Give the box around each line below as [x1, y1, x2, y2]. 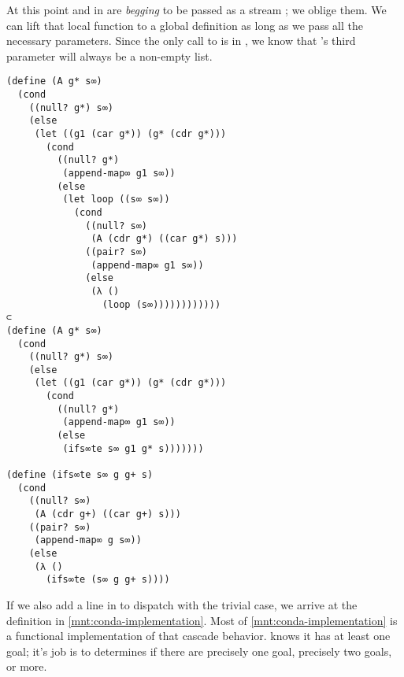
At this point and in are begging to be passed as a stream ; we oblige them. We [6, 2, 387, 17]
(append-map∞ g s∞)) [34, 535, 142, 546]
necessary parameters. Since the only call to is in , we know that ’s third [6, 32, 356, 49]
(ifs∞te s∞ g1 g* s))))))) [62, 442, 204, 454]
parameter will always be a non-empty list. [6, 47, 213, 64]
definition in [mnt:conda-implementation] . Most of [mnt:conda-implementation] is [6, 612, 398, 628]
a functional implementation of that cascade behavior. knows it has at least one [6, 627, 391, 644]
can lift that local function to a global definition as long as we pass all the [6, 17, 363, 33]
